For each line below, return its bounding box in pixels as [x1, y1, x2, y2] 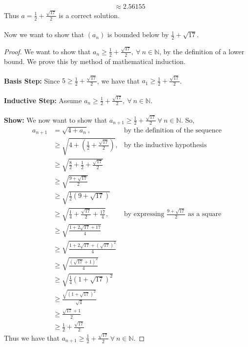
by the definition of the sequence [124, 127, 222, 134]
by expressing [124, 211, 165, 218]
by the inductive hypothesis [124, 142, 207, 149]
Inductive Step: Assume [4, 95, 82, 105]
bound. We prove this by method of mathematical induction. [4, 56, 186, 66]
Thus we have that [4, 332, 60, 343]
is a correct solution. [59, 10, 120, 20]
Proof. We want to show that [4, 46, 91, 56]
